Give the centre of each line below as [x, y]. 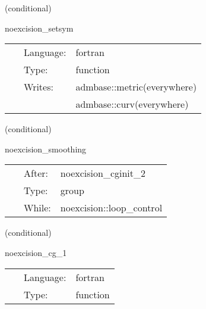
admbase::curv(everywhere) [132, 104]
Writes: [39, 87]
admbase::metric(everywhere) [136, 87]
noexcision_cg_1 [36, 252]
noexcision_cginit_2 [103, 173]
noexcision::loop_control [111, 208]
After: [36, 173]
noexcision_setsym [39, 28]
